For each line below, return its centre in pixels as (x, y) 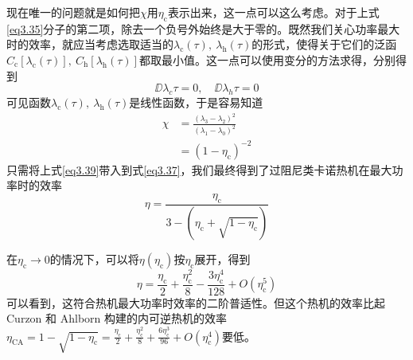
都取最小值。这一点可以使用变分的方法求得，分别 (267, 59)
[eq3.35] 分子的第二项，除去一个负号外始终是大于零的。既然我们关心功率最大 (203, 28)
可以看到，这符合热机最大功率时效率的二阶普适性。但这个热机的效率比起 (196, 302)
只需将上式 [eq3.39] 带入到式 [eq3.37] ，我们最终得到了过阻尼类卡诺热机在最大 (199, 169)
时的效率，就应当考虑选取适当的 (90, 44)
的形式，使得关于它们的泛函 (324, 44)
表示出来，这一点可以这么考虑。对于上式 (273, 12)
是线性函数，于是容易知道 (196, 102)
